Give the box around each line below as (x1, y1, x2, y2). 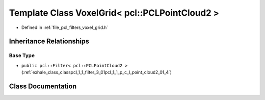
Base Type (9, 52, 35, 59)
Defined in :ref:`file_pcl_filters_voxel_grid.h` (21, 25, 108, 30)
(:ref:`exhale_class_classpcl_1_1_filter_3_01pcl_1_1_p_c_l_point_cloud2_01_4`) (21, 69, 172, 75)
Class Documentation (9, 82, 77, 90)
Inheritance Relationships (9, 37, 89, 46)
